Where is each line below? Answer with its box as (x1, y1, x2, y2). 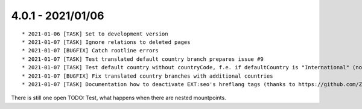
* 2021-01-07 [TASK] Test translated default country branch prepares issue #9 (22, 55, 264, 63)
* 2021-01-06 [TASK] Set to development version (22, 30, 168, 37)
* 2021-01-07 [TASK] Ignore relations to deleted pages (22, 39, 191, 45)
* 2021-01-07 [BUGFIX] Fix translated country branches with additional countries (22, 72, 273, 79)
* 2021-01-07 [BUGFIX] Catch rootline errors (22, 47, 159, 54)
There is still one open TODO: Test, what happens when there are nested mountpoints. (11, 94, 226, 102)
